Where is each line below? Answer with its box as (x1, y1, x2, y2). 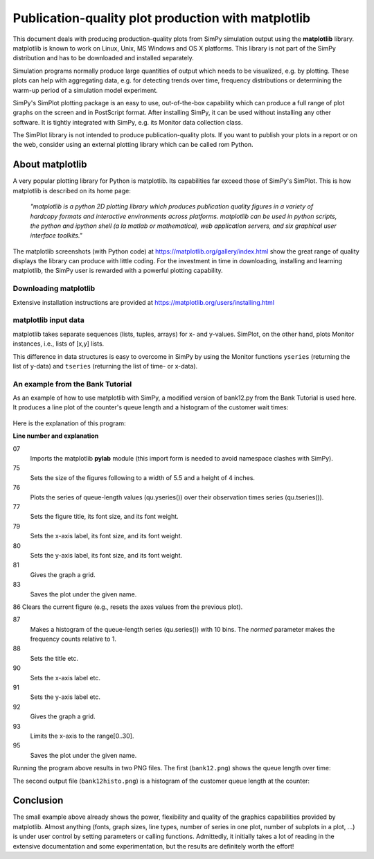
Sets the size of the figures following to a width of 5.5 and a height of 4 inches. (30, 473, 256, 481)
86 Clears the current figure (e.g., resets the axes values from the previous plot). (12, 603, 243, 611)
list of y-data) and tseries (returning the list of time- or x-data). (12, 362, 198, 370)
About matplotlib (12, 159, 87, 170)
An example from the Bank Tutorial (12, 379, 132, 389)
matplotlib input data (12, 315, 84, 325)
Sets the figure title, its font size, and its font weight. (30, 513, 179, 521)
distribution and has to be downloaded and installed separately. (12, 54, 194, 62)
